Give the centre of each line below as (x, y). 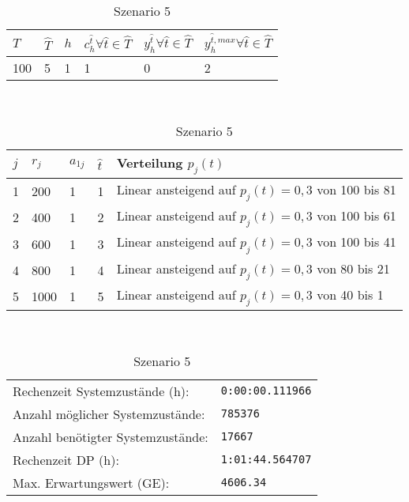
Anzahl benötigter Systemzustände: (111, 436)
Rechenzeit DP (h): (66, 459)
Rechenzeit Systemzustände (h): (101, 391)
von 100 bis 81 (356, 190)
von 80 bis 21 (353, 268)
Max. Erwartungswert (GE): (91, 482)
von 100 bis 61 (356, 216)
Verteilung (150, 162)
